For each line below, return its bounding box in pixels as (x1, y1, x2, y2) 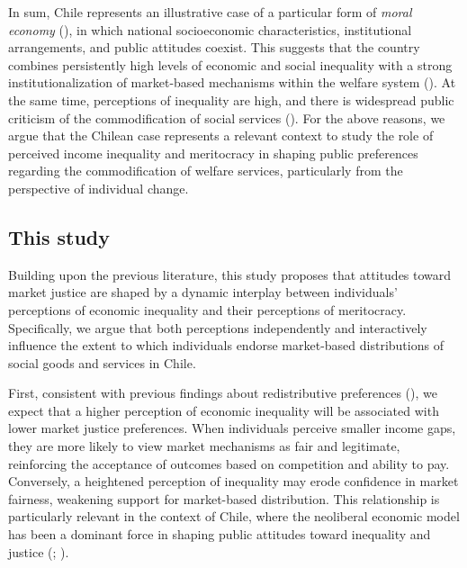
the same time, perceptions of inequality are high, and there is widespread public (8, 90, 454, 109)
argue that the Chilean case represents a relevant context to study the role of (8, 126, 434, 145)
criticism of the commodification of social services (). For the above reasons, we (8, 108, 445, 127)
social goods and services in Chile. (8, 353, 196, 372)
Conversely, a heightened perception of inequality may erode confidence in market (8, 472, 459, 491)
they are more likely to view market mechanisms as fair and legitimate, (8, 437, 400, 455)
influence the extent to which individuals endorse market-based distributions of (8, 336, 444, 355)
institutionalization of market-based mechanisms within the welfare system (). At (8, 73, 456, 92)
